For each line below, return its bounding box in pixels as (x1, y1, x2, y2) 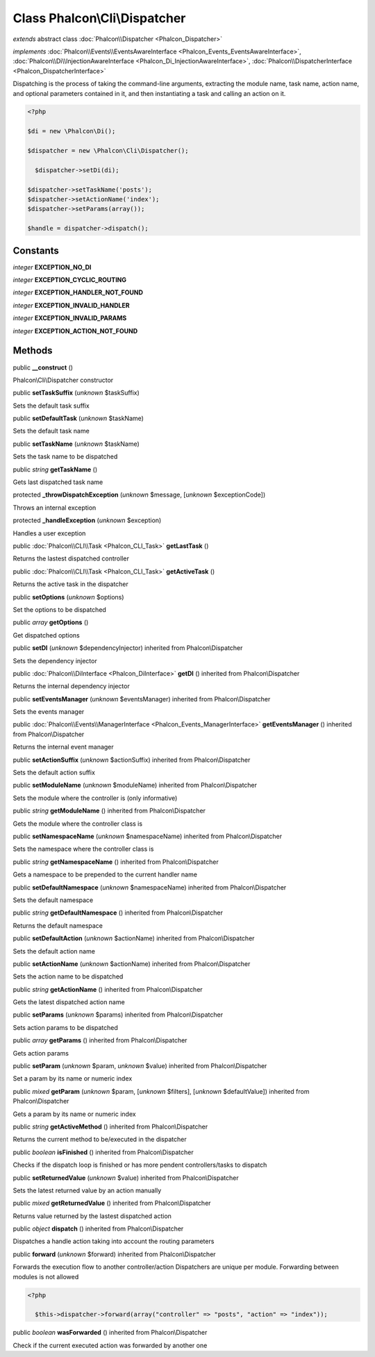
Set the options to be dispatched (12, 605, 107, 614)
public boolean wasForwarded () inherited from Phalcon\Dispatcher (12, 1329, 208, 1337)
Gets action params (12, 1049, 69, 1057)
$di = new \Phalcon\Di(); (27, 127, 116, 135)
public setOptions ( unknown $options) (12, 592, 124, 601)
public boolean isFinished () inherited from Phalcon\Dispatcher (12, 1148, 194, 1156)
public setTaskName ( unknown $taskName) (12, 440, 140, 448)
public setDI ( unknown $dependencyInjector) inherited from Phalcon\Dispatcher (12, 644, 243, 652)
